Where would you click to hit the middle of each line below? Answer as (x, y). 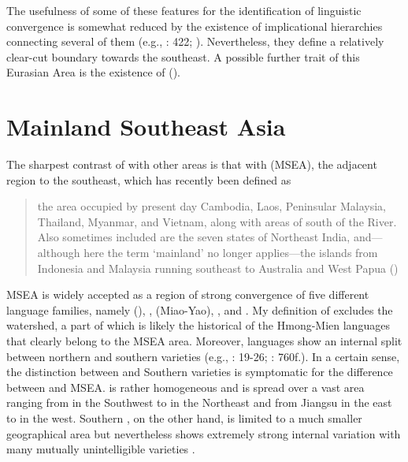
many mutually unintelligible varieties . (101, 449)
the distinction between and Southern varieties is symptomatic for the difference (200, 372)
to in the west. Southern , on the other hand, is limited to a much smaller (184, 418)
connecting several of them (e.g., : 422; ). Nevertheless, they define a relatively (195, 41)
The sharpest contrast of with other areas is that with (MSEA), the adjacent (192, 164)
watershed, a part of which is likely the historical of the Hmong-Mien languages (198, 325)
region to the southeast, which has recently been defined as (149, 179)
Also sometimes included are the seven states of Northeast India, (194, 237)
